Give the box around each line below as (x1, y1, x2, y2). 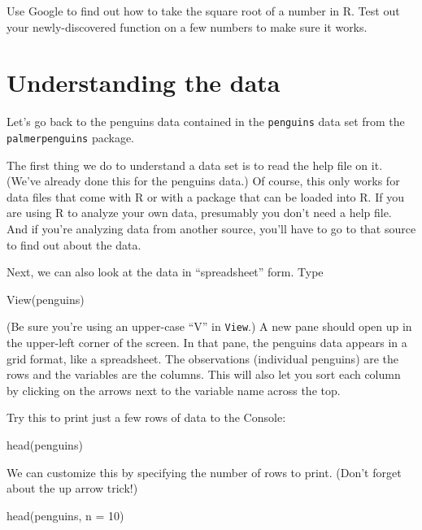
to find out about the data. (7, 236, 141, 253)
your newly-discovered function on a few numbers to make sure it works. (7, 18, 368, 35)
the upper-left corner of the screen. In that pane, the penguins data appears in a (7, 334, 407, 351)
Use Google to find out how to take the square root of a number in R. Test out (7, 2, 400, 19)
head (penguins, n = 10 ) (7, 506, 124, 523)
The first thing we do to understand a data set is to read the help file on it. (7, 156, 383, 173)
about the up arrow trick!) (7, 480, 138, 497)
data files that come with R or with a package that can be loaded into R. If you (7, 188, 404, 205)
